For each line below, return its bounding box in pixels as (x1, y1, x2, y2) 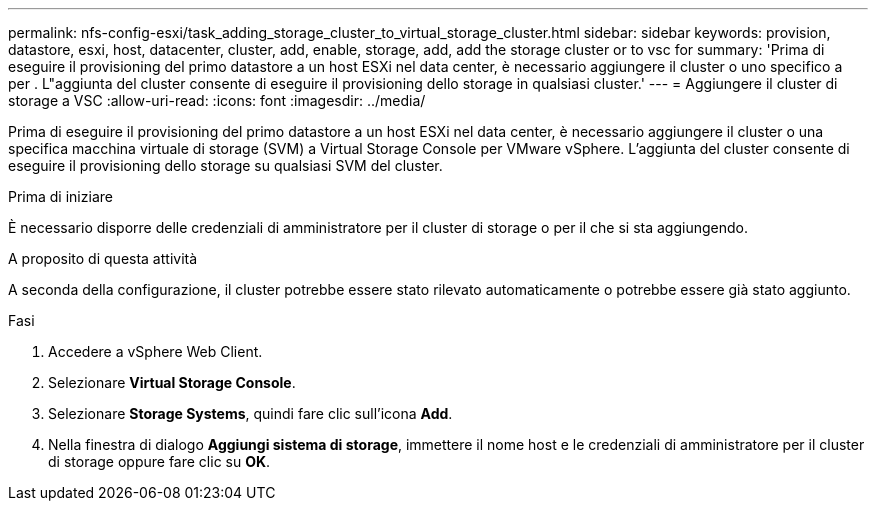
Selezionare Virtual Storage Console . (48, 374, 296, 391)
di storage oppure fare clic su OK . (48, 453, 271, 470)
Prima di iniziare (8, 188, 113, 205)
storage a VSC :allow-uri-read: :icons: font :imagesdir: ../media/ (8, 92, 426, 109)
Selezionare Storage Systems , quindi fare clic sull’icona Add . (48, 405, 453, 422)
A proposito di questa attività (8, 250, 198, 267)
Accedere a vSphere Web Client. (48, 343, 263, 360)
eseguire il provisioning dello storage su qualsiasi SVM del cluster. (8, 157, 443, 174)
